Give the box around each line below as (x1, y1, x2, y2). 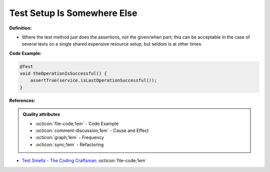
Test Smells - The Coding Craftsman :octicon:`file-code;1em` (21, 157, 147, 163)
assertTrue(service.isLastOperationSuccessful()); (30, 77, 157, 83)
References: (9, 97, 35, 103)
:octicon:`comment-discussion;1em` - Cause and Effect (35, 127, 149, 133)
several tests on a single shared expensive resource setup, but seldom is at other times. (21, 41, 202, 47)
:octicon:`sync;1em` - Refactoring (35, 141, 104, 147)
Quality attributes (22, 111, 60, 117)
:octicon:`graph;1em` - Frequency (35, 134, 104, 140)
